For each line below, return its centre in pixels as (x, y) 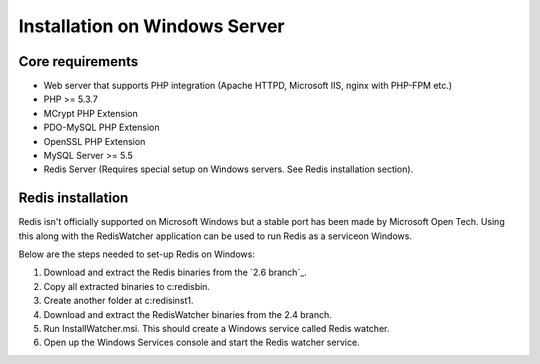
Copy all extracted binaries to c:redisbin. (126, 286)
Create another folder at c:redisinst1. (118, 301)
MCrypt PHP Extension (91, 113)
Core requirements (78, 61)
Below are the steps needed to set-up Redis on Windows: (136, 254)
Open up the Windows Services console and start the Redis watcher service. (201, 342)
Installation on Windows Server (151, 26)
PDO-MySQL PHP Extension (101, 127)
